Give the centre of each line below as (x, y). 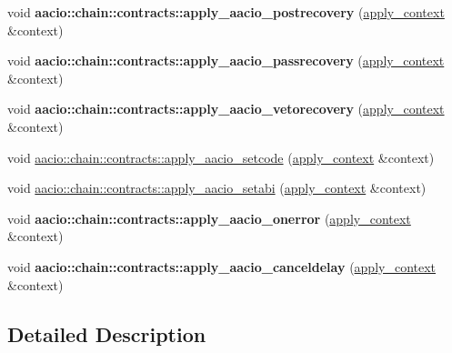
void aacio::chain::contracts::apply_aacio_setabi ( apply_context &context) (217, 188)
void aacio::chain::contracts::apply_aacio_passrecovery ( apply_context (226, 61)
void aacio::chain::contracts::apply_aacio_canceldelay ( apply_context (222, 266)
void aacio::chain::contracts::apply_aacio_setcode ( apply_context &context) (221, 157)
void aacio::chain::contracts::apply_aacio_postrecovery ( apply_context (226, 12)
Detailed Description (107, 333)
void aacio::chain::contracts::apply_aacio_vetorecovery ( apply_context (226, 109)
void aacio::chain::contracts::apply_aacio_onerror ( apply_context (209, 218)
